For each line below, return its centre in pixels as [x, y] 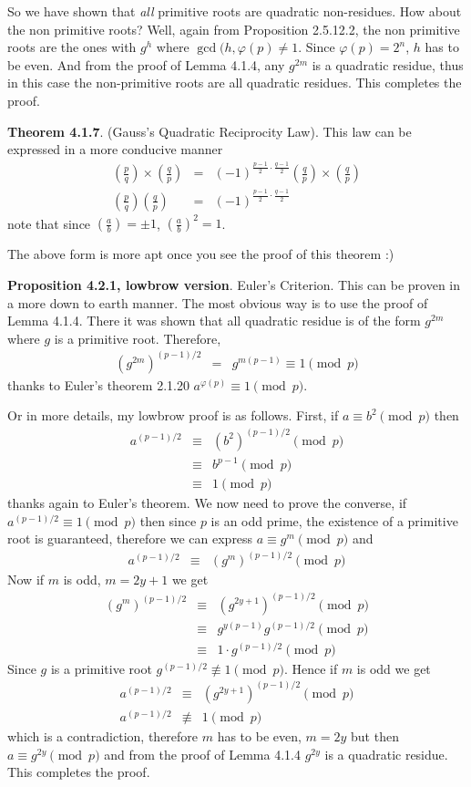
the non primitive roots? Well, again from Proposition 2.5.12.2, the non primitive [234, 29]
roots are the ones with [72, 47]
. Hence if [311, 668]
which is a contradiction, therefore [103, 736]
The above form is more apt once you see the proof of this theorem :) [201, 254]
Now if [26, 580]
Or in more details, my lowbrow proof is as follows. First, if [173, 415]
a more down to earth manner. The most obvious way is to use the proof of [218, 302]
